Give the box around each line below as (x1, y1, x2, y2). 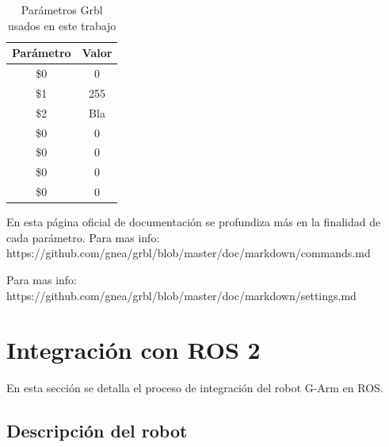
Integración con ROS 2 (6, 333, 261, 366)
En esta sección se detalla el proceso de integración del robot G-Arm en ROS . (6, 380, 383, 396)
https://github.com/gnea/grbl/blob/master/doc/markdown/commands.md (6, 245, 371, 261)
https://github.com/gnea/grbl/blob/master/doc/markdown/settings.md (6, 287, 357, 303)
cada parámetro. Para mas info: (6, 229, 160, 245)
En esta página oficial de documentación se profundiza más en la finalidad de (6, 214, 381, 230)
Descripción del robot (6, 418, 188, 443)
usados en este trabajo (8, 17, 116, 33)
